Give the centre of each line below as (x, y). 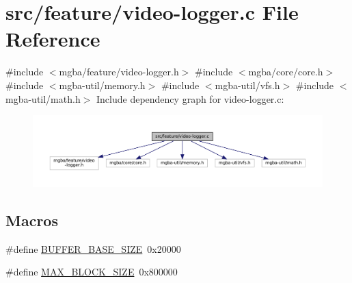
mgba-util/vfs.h (247, 85)
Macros (32, 220)
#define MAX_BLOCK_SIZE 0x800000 (92, 272)
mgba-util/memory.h (102, 85)
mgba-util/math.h (43, 98)
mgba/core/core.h (286, 72)
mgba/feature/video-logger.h (119, 72)
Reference (53, 39)
